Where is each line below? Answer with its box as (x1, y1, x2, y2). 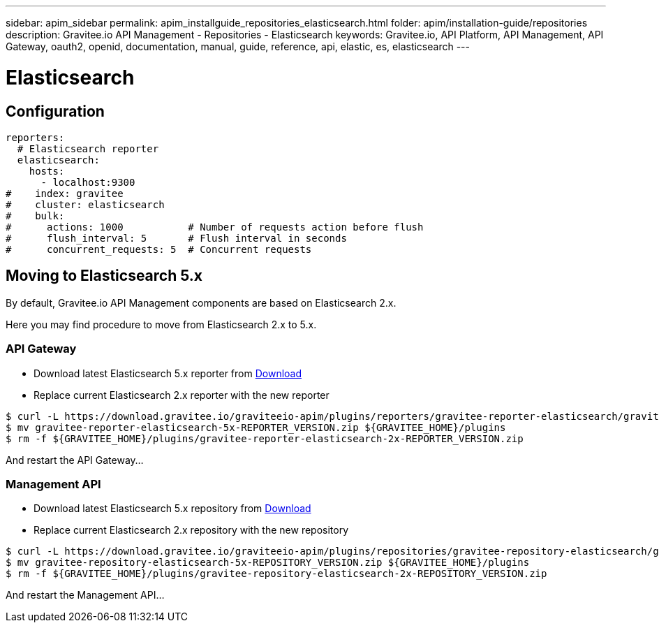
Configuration (6, 102, 105, 120)
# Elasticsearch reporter (17, 143, 159, 154)
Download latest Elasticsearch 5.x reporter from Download (34, 367, 302, 379)
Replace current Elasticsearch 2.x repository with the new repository (34, 524, 349, 536)
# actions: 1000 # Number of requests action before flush (6, 221, 424, 233)
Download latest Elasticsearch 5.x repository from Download (34, 502, 311, 515)
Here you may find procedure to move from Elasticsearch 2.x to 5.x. (6, 318, 317, 330)
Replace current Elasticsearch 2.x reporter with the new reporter (34, 388, 329, 401)
